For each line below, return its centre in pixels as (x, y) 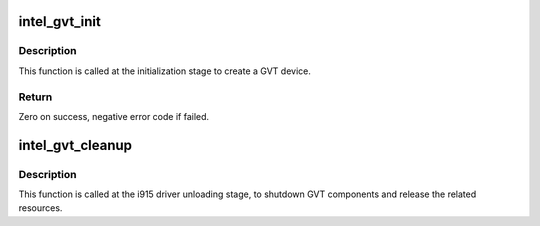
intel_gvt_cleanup (75, 145)
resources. (40, 208)
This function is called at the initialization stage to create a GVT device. (165, 71)
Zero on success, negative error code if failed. (114, 116)
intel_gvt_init (60, 21)
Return (35, 97)
